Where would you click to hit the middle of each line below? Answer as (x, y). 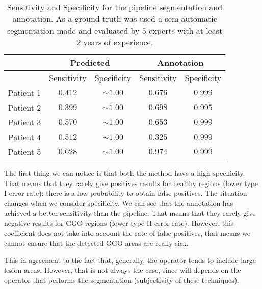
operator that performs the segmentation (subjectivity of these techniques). (122, 280)
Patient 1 (25, 93)
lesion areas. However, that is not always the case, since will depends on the (123, 270)
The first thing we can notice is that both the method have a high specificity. (125, 173)
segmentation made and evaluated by (73, 30)
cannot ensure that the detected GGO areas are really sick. (96, 243)
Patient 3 (25, 122)
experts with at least (186, 30)
